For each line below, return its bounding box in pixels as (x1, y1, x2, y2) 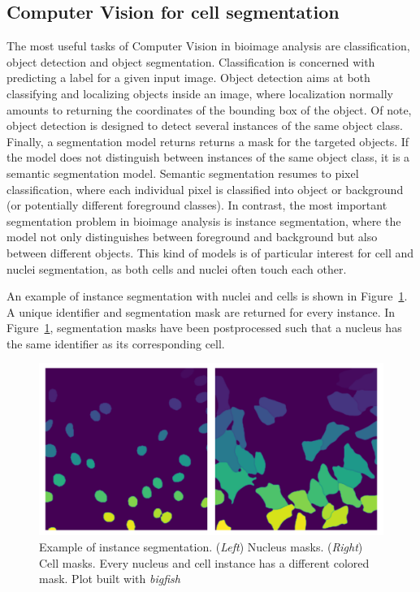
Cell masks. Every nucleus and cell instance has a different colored (39, 554, 370, 571)
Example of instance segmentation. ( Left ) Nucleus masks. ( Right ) (39, 538, 363, 555)
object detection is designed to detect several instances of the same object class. (6, 117, 403, 134)
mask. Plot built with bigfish (39, 570, 180, 587)
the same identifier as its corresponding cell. (6, 335, 225, 352)
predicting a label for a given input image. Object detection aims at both (6, 69, 370, 86)
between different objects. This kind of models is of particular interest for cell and (6, 244, 414, 261)
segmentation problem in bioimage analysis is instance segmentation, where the (6, 212, 401, 229)
